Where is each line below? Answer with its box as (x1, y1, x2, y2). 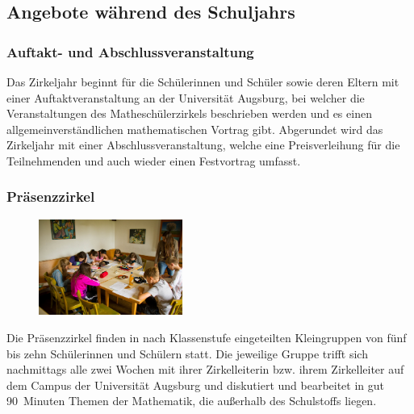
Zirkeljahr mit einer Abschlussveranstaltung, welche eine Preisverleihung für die (6, 136, 400, 153)
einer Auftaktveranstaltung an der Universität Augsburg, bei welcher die (6, 89, 365, 106)
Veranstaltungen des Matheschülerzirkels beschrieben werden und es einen (6, 105, 372, 122)
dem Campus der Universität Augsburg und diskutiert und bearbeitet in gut (6, 376, 385, 393)
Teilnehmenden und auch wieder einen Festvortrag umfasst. (6, 152, 301, 169)
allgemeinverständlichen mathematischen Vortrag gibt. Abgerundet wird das (6, 120, 383, 137)
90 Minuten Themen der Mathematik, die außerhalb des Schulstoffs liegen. (6, 392, 377, 409)
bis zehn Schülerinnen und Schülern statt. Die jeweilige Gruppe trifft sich (6, 345, 368, 362)
